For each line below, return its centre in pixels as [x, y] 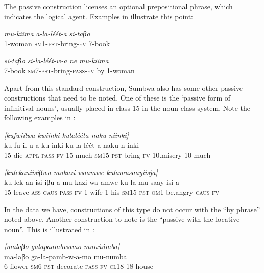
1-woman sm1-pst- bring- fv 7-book [57, 43]
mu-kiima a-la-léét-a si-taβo [47, 33]
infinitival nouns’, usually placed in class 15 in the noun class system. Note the [127, 107]
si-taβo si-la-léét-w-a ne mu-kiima [56, 60]
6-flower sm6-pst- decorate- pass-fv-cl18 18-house [79, 266]
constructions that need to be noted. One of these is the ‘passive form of [117, 98]
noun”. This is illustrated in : [49, 229]
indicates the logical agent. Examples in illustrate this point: [99, 16]
